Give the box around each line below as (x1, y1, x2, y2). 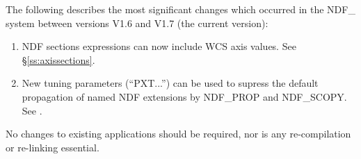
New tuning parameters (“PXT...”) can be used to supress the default (22, 76, 319, 90)
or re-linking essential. (6, 140, 99, 154)
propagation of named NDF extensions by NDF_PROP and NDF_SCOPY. (22, 89, 347, 103)
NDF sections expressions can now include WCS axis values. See (22, 39, 296, 53)
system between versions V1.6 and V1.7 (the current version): (6, 15, 268, 30)
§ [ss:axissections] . (22, 52, 95, 67)
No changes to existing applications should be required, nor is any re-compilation (6, 126, 351, 141)
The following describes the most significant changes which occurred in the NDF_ (6, 2, 355, 16)
